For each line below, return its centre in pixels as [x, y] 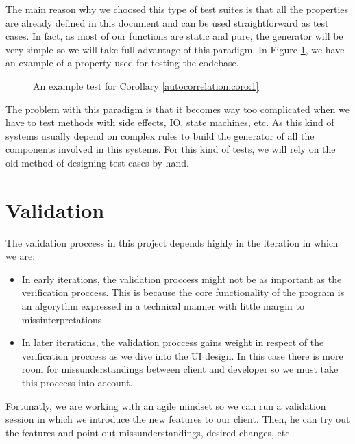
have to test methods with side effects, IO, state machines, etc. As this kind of [170, 122]
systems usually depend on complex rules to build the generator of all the [160, 135]
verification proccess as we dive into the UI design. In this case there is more [182, 355]
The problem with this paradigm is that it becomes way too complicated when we [177, 109]
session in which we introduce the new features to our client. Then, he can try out [178, 419]
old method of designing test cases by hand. [97, 162]
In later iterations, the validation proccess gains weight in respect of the [173, 342]
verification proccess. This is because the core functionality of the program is [183, 292]
